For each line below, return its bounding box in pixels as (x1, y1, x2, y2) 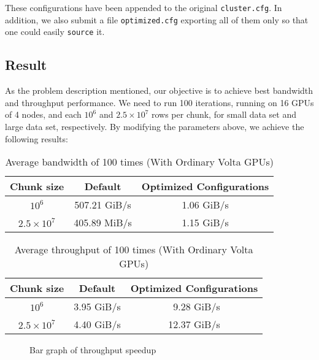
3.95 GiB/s (74, 299, 121, 314)
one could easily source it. (5, 25, 105, 38)
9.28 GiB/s (173, 299, 220, 314)
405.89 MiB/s (74, 215, 132, 230)
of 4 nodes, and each (5, 108, 82, 121)
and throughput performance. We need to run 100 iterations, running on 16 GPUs (5, 96, 314, 109)
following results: (5, 132, 68, 145)
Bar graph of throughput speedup (29, 343, 156, 356)
